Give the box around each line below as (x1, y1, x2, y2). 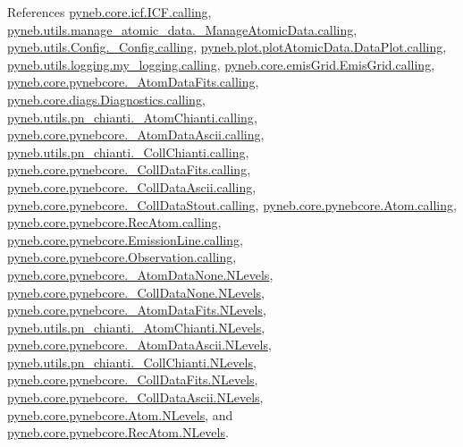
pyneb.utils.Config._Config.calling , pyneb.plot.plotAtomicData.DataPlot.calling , (7, 38, 447, 56)
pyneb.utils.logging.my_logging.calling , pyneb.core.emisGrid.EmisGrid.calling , (7, 55, 435, 73)
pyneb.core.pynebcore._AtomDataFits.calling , (7, 72, 259, 91)
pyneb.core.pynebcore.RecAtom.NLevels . (7, 423, 229, 442)
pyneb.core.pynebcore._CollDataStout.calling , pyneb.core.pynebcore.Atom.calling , (7, 195, 457, 214)
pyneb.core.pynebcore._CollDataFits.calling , (7, 160, 251, 179)
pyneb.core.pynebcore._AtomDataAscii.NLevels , (7, 335, 272, 354)
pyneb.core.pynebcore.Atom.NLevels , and (7, 405, 233, 424)
